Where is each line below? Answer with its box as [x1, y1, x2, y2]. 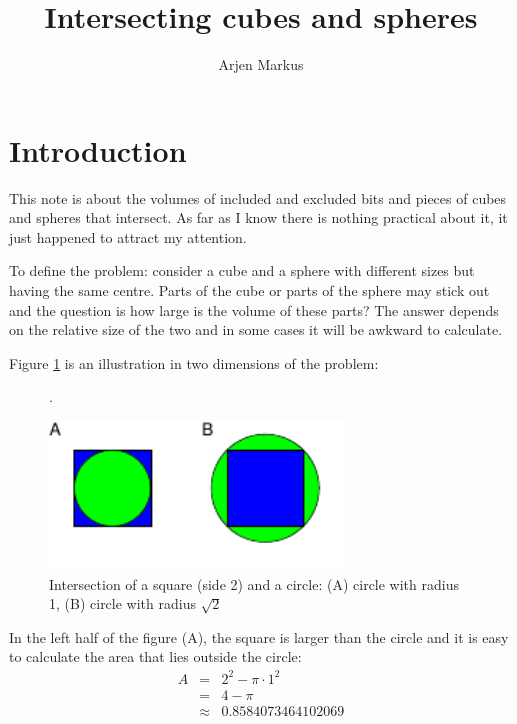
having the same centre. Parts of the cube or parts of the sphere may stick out [9, 280, 490, 301]
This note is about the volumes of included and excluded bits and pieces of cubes [9, 187, 507, 208]
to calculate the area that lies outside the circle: [9, 646, 302, 667]
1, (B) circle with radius [49, 593, 196, 614]
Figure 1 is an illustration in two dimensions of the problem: [9, 352, 379, 373]
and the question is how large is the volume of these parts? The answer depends [9, 299, 499, 320]
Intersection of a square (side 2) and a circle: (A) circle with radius [49, 573, 459, 594]
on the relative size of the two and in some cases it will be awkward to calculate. [9, 319, 503, 340]
